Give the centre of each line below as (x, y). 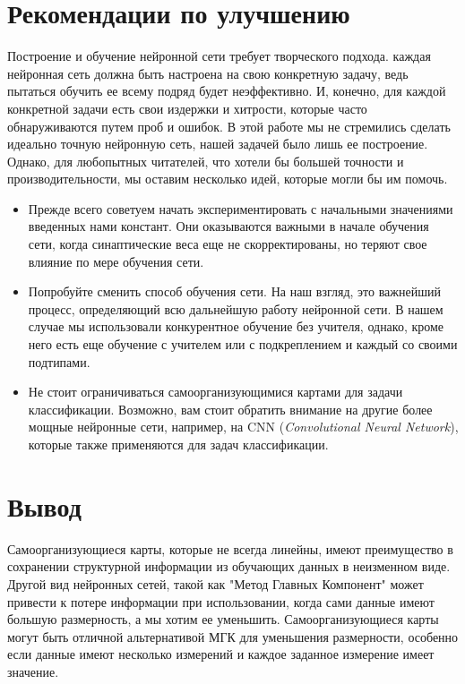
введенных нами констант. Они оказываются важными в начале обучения (228, 226)
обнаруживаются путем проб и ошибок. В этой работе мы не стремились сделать (229, 126)
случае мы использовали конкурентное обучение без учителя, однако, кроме (236, 326)
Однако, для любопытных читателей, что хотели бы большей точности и (206, 161)
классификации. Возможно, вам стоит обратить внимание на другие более (230, 409)
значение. (33, 671)
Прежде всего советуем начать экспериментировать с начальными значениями (241, 208)
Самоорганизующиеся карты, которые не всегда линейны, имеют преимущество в (230, 548)
